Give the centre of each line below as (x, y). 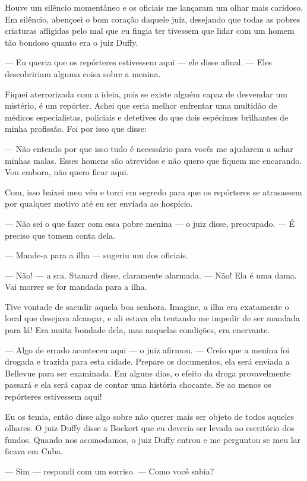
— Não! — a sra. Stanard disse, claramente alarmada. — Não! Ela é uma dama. (151, 275)
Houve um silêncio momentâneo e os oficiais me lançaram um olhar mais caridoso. (154, 7)
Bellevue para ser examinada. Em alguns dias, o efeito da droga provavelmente (148, 373)
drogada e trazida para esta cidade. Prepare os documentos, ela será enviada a (147, 361)
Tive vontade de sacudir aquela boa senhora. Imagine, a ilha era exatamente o (147, 306)
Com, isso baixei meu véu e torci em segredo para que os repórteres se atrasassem (153, 192)
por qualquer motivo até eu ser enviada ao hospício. (99, 203)
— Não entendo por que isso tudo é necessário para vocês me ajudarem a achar (149, 148)
